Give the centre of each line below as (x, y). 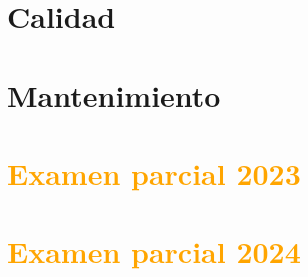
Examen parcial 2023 (154, 172)
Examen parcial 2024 (154, 251)
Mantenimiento (114, 94)
